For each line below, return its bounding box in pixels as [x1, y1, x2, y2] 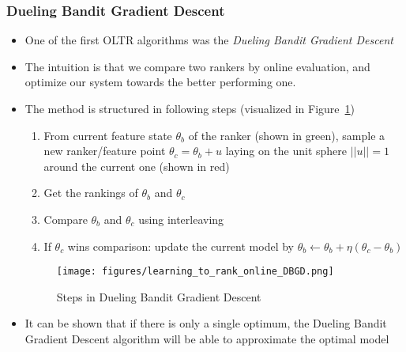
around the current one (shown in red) [43, 157, 230, 174]
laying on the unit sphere [225, 142, 348, 159]
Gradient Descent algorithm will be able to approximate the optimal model [24, 331, 389, 346]
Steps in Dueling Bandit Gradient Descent [56, 288, 261, 305]
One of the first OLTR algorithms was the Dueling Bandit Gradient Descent [24, 32, 393, 48]
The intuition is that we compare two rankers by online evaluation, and [24, 58, 370, 74]
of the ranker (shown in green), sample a [188, 127, 385, 143]
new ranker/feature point [43, 142, 166, 159]
